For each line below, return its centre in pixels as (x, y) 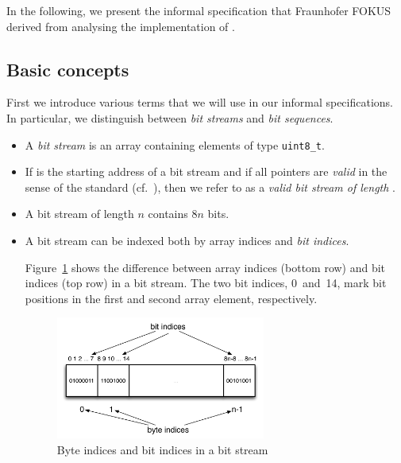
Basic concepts (68, 69)
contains (168, 214)
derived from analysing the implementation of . (121, 26)
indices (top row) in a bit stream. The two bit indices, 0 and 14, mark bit (206, 283)
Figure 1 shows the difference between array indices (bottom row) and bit (205, 267)
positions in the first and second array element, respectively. (171, 298)
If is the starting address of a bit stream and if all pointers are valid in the (206, 171)
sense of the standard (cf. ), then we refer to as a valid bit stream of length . (210, 187)
